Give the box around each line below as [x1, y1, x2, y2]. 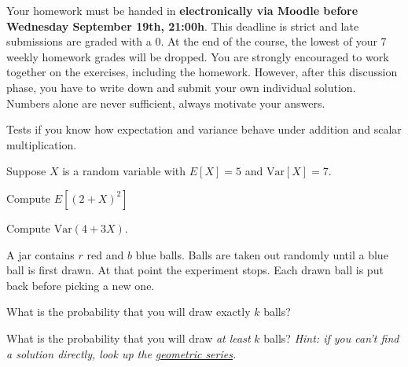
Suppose [6, 163, 46, 179]
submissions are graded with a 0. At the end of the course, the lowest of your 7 [6, 33, 387, 50]
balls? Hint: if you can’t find [263, 329, 399, 346]
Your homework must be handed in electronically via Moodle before [6, 2, 358, 18]
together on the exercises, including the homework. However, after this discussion [6, 64, 398, 80]
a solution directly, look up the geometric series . [6, 345, 237, 361]
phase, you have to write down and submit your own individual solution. [6, 79, 356, 95]
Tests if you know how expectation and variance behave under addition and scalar [6, 121, 402, 138]
